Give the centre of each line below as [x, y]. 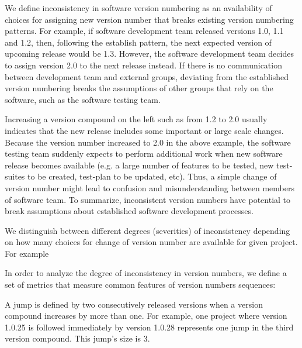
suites [15, 176]
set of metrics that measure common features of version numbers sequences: [140, 285]
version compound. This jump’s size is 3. [77, 338]
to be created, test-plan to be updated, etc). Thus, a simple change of [152, 176]
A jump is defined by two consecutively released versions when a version [134, 304]
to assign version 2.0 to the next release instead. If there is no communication [143, 65]
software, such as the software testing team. [83, 99]
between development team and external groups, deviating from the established [147, 76]
